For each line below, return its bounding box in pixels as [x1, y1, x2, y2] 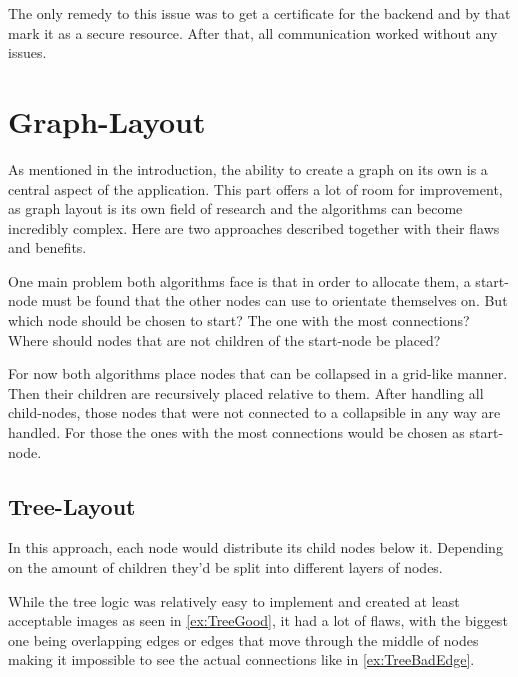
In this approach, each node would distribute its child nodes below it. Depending [8, 537, 503, 558]
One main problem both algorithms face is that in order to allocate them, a [8, 270, 471, 291]
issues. [8, 42, 47, 63]
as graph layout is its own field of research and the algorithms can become [8, 198, 463, 219]
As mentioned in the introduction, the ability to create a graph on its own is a [8, 158, 488, 179]
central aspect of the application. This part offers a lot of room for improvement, [8, 178, 503, 199]
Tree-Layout [8, 490, 136, 521]
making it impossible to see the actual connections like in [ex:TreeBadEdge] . [8, 649, 475, 670]
